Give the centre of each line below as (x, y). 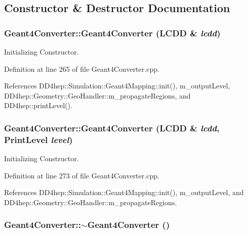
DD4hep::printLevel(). (38, 105)
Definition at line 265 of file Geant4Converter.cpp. (82, 68)
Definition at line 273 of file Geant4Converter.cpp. (82, 175)
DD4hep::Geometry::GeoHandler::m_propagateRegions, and (97, 95)
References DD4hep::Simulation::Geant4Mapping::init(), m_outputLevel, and (124, 192)
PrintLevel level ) (38, 139)
